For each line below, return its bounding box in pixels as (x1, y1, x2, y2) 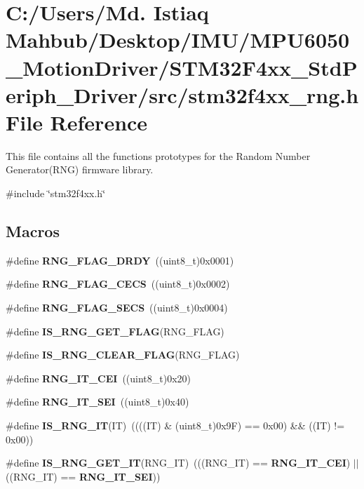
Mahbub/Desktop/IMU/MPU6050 (6, 25, 350, 54)
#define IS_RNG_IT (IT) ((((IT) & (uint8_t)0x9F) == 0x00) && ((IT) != (6, 418, 345, 433)
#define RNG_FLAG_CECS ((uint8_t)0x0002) (6, 276, 230, 291)
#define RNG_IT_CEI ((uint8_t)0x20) (6, 370, 191, 385)
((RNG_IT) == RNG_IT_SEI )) (6, 469, 161, 483)
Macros (6, 220, 60, 242)
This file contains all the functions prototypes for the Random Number (6, 148, 311, 163)
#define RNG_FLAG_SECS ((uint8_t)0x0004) (6, 300, 228, 315)
